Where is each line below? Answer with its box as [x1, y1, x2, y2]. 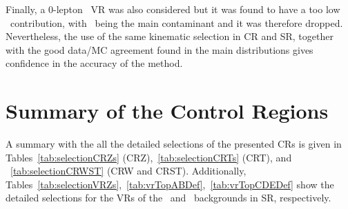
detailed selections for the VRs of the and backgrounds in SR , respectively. [6, 190, 331, 205]
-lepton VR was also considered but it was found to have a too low [53, 2, 340, 16]
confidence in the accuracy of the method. [6, 56, 183, 70]
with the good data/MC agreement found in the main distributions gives [6, 42, 313, 57]
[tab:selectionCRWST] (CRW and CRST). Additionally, [10, 163, 246, 178]
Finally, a [6, 2, 46, 16]
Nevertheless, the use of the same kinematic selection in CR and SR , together [6, 29, 333, 43]
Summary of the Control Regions [6, 97, 329, 125]
